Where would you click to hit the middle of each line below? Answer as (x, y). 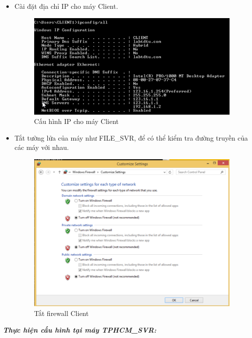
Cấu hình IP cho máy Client (76, 121)
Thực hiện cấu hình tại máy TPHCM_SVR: (80, 329)
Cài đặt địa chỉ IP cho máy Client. (66, 6)
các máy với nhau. (42, 147)
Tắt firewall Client (61, 313)
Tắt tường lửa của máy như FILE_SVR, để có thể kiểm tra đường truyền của (131, 137)
